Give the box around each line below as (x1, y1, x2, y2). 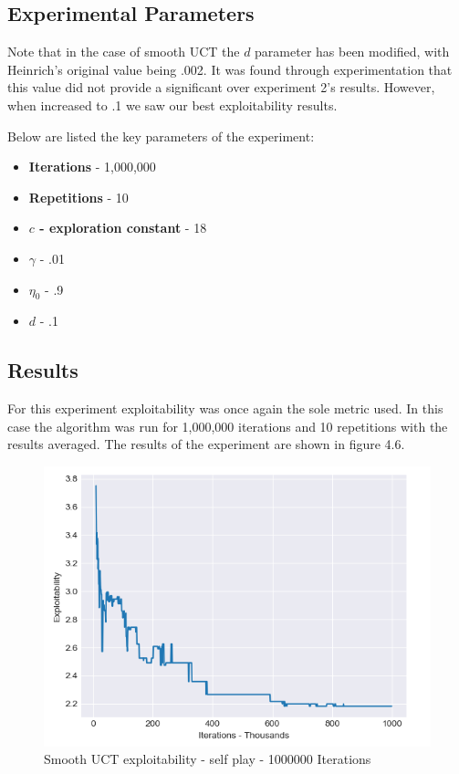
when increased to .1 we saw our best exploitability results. (7, 95, 338, 114)
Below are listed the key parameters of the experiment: (7, 126, 315, 145)
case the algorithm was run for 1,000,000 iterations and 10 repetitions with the (7, 416, 448, 435)
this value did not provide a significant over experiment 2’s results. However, (7, 78, 435, 97)
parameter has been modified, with (255, 42, 450, 61)
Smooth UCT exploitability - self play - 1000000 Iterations (44, 749, 371, 769)
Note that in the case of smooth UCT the (7, 42, 240, 61)
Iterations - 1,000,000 (28, 157, 156, 176)
